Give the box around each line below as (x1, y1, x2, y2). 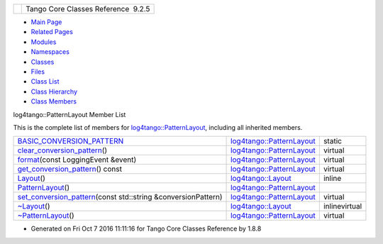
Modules (30, 38, 57, 46)
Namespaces (30, 48, 70, 56)
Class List (30, 77, 60, 86)
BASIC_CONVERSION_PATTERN (17, 136, 124, 146)
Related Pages (30, 28, 74, 36)
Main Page (30, 18, 62, 26)
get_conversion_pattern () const (17, 164, 122, 174)
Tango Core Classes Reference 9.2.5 (26, 4, 150, 13)
